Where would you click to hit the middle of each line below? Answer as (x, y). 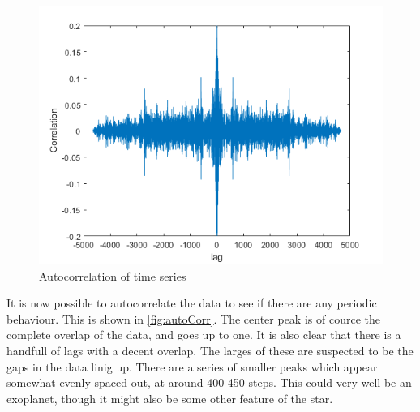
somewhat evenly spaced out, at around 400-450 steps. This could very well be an (209, 382)
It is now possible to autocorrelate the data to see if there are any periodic (192, 303)
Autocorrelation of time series (113, 275)
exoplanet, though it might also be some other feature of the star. (170, 398)
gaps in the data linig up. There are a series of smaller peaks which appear (192, 366)
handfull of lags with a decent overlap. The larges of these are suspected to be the (210, 350)
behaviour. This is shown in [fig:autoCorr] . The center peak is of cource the (193, 318)
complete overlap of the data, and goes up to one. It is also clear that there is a (204, 335)
